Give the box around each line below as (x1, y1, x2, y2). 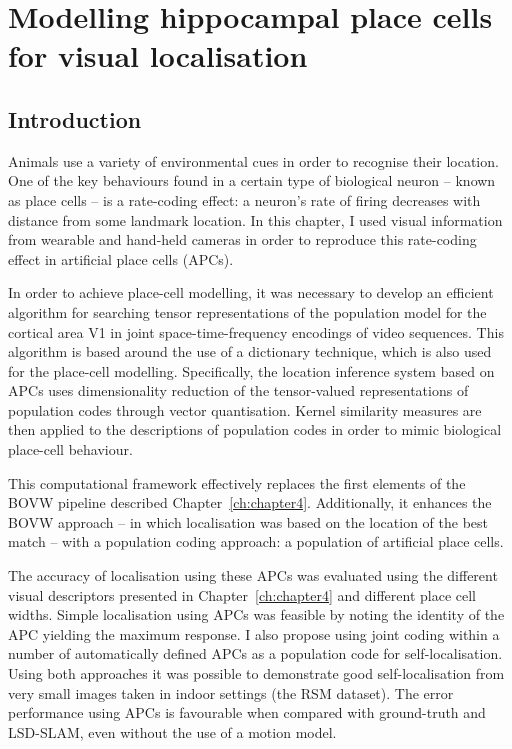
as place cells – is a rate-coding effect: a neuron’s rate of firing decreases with (8, 189, 481, 210)
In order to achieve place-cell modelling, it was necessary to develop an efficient (8, 282, 494, 303)
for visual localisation (8, 35, 308, 76)
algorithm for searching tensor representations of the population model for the (8, 301, 487, 322)
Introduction (8, 103, 142, 134)
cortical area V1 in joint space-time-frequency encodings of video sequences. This (8, 321, 504, 342)
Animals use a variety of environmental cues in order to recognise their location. (8, 150, 499, 171)
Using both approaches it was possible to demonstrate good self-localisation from (8, 663, 505, 684)
